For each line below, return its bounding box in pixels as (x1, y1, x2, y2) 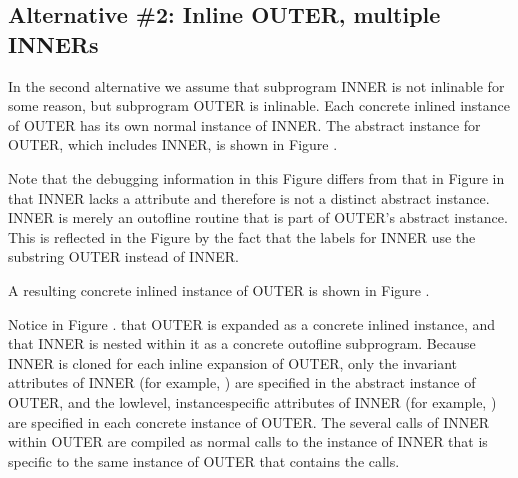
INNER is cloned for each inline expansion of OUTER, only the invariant (8, 352, 458, 373)
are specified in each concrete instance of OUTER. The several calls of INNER (8, 411, 490, 432)
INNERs (8, 28, 99, 59)
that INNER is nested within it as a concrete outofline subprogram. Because (8, 333, 476, 354)
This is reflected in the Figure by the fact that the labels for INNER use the (8, 226, 476, 247)
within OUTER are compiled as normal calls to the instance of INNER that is (8, 431, 488, 452)
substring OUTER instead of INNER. (8, 246, 239, 267)
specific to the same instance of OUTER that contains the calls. (8, 450, 400, 471)
